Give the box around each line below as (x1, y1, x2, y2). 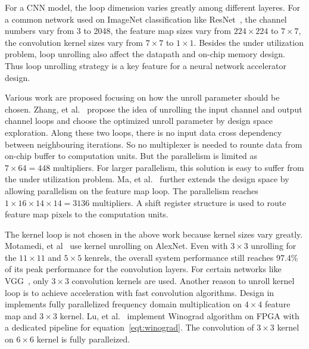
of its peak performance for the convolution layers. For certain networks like (5, 263, 282, 275)
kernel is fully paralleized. (36, 333, 130, 345)
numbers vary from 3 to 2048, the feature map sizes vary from (5, 24, 231, 37)
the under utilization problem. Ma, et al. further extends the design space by (5, 173, 289, 185)
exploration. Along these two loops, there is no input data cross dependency (5, 126, 282, 138)
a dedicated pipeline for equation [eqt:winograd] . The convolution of (5, 321, 254, 334)
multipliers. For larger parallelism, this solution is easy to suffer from (52, 161, 304, 173)
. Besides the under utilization (193, 36, 304, 48)
